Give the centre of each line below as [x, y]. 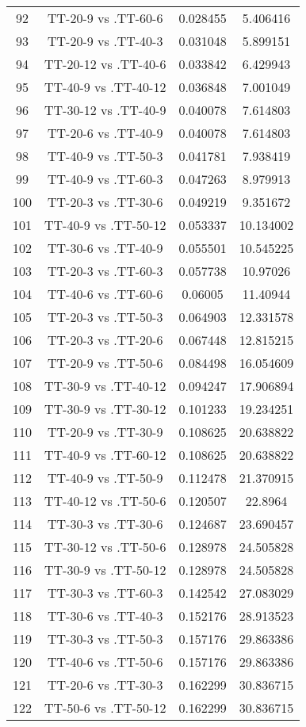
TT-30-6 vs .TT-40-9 [105, 248]
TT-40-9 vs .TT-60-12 [105, 455]
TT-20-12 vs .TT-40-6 [105, 64]
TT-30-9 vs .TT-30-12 [105, 409]
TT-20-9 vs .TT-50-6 [105, 363]
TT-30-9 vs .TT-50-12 [105, 570]
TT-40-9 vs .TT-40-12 [105, 87]
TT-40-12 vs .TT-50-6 [105, 501]
